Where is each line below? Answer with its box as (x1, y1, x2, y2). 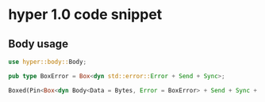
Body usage (8, 37, 69, 51)
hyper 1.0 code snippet (8, 6, 163, 24)
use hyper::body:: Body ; (8, 58, 87, 66)
